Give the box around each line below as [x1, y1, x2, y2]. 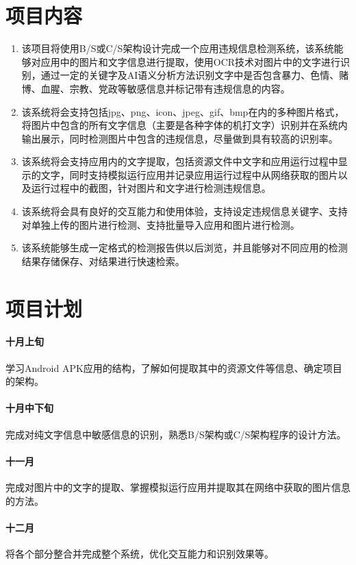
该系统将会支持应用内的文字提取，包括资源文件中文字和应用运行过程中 [21, 154, 338, 168]
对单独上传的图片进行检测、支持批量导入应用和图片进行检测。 [21, 217, 300, 231]
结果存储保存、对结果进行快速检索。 [21, 253, 185, 268]
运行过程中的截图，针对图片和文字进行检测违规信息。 [31, 181, 271, 195]
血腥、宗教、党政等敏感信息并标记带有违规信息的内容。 [40, 81, 290, 95]
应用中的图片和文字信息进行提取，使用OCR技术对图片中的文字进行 [40, 54, 341, 68]
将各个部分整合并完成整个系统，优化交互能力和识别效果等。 [5, 546, 274, 560]
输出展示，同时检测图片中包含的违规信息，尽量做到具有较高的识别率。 [21, 131, 338, 145]
